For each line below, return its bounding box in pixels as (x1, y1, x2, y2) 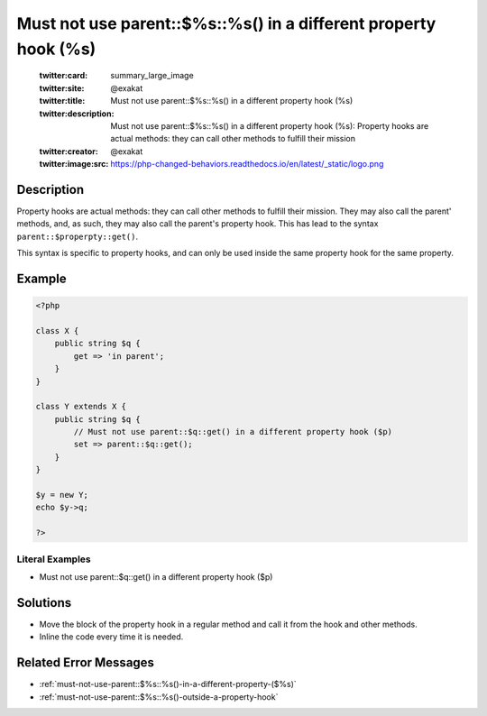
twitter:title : (39, 96, 86, 106)
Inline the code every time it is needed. (39, 631, 184, 642)
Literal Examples (16, 553, 91, 565)
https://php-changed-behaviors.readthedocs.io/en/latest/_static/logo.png (110, 159, 384, 170)
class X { (35, 326, 79, 335)
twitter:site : (39, 82, 85, 94)
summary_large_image (110, 70, 194, 81)
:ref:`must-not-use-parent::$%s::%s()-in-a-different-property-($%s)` (39, 679, 297, 690)
